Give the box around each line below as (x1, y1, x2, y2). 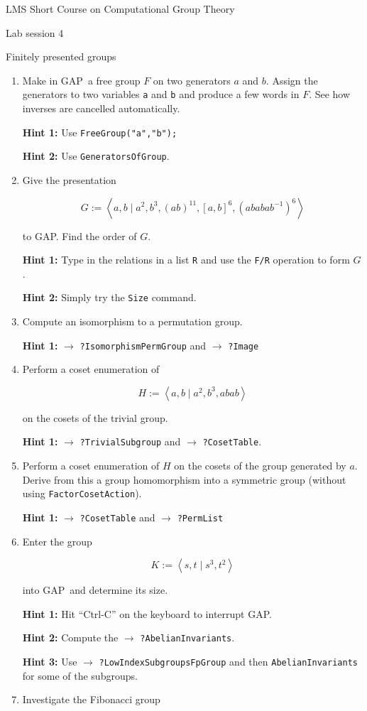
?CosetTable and (80, 509, 155, 524)
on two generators (153, 72, 231, 87)
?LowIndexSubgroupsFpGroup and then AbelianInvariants (99, 654, 358, 669)
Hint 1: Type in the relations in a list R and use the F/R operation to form (22, 252, 350, 267)
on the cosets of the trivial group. (22, 410, 168, 425)
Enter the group (22, 533, 92, 548)
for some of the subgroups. (22, 668, 138, 683)
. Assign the (265, 72, 318, 87)
